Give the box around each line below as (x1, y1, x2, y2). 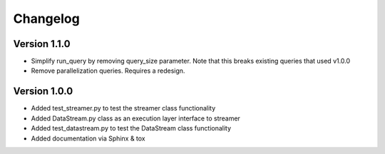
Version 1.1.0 (13, 38, 71, 50)
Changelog (13, 11, 80, 26)
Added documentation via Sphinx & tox (31, 134, 145, 143)
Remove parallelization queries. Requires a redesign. (31, 66, 185, 75)
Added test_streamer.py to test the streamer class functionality (31, 104, 216, 113)
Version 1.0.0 (13, 86, 73, 98)
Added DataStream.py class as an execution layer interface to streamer (31, 114, 240, 123)
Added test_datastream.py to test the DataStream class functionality (31, 124, 232, 133)
